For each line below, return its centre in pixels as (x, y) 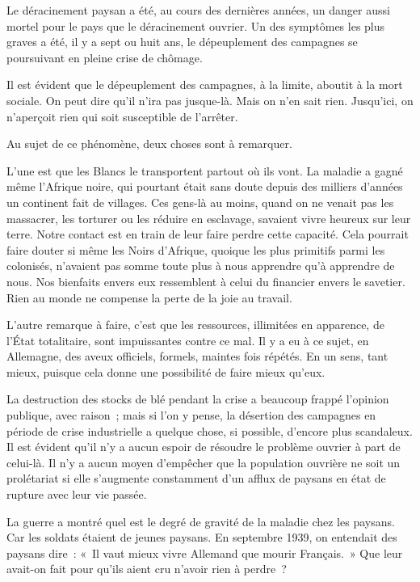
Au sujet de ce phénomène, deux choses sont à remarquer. (149, 143)
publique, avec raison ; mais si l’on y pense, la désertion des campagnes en (191, 415)
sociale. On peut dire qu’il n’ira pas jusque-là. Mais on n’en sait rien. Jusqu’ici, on (210, 100)
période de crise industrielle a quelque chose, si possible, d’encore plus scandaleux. (210, 430)
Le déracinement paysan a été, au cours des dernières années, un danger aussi (198, 10)
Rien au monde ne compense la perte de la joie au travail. (149, 297)
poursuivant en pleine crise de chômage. (105, 57)
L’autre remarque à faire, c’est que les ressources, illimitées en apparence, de (195, 325)
